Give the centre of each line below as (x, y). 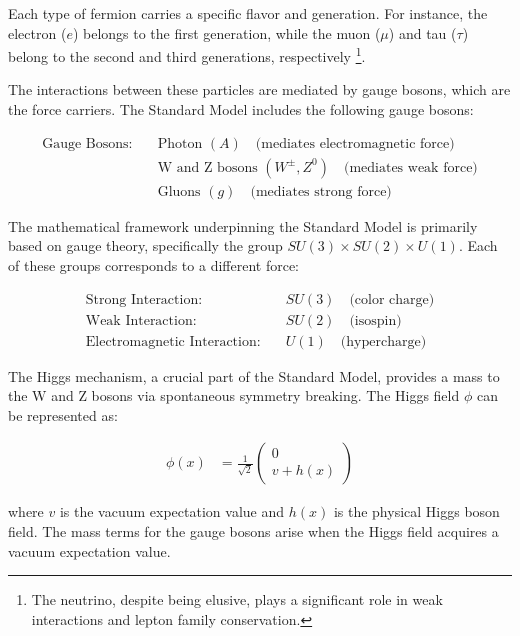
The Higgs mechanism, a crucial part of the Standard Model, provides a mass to (254, 375)
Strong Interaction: (144, 299)
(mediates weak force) (410, 167)
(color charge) (392, 299)
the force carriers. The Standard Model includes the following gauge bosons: (241, 109)
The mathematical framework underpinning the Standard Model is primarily (243, 225)
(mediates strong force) (321, 191)
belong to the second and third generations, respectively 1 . (187, 54)
